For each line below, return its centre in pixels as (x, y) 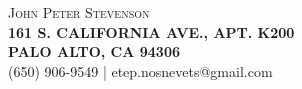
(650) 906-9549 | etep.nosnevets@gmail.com (140, 70)
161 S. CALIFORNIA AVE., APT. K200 (151, 31)
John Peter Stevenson (79, 12)
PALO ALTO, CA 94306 (94, 51)
